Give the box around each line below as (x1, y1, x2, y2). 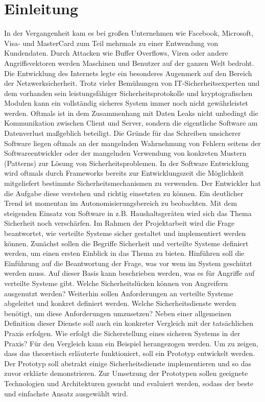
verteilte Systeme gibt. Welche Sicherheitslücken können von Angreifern (4, 277, 228, 288)
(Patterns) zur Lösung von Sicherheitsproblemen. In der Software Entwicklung (4, 157, 249, 168)
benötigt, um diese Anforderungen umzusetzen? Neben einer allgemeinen (4, 308, 232, 318)
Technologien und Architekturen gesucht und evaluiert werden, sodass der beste (4, 377, 253, 388)
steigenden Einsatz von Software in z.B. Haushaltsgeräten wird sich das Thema (4, 207, 252, 218)
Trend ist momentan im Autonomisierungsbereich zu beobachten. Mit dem (4, 198, 237, 208)
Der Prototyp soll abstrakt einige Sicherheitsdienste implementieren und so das (4, 358, 252, 368)
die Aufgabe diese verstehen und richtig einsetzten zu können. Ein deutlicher (4, 187, 244, 198)
